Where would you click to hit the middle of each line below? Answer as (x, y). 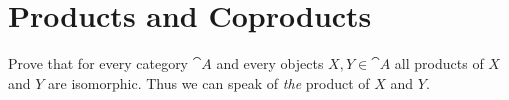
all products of (439, 63)
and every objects (270, 63)
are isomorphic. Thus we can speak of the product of (209, 82)
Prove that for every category (98, 63)
